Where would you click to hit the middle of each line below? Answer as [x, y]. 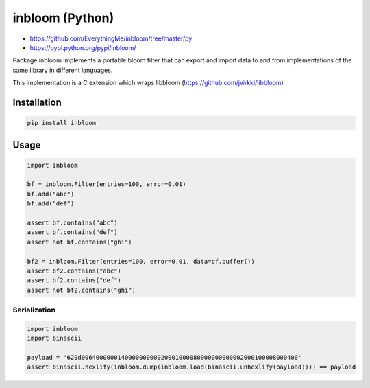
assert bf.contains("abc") [72, 223]
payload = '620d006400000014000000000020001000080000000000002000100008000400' [164, 358]
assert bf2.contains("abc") [74, 271]
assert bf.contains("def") [72, 232]
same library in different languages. [63, 70]
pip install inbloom [61, 123]
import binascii [54, 339]
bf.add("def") [51, 204]
